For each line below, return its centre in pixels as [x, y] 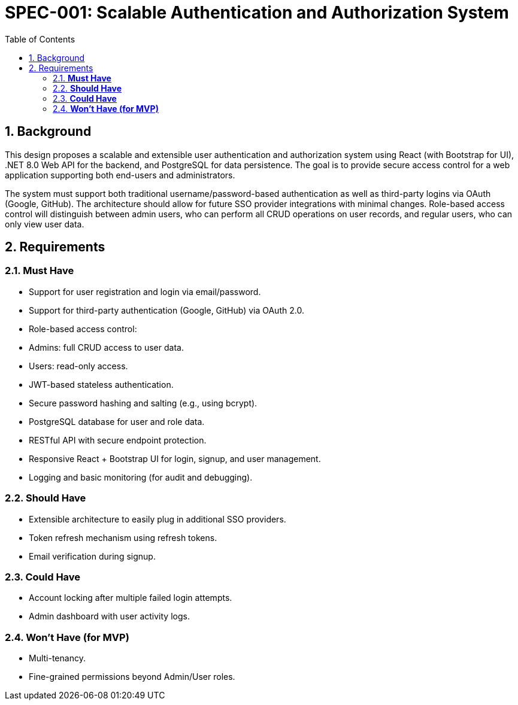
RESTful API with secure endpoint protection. [118, 440]
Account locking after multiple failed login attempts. [131, 598]
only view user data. [45, 224]
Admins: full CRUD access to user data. [106, 347]
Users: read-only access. [78, 366]
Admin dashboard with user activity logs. [109, 616]
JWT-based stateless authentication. [101, 384]
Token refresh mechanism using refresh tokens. [123, 537]
